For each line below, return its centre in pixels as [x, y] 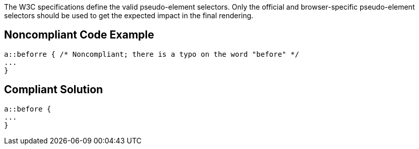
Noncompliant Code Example [79, 35]
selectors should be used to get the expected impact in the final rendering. [129, 15]
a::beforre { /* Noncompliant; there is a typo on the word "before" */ [152, 54]
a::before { [28, 109]
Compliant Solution [54, 90]
